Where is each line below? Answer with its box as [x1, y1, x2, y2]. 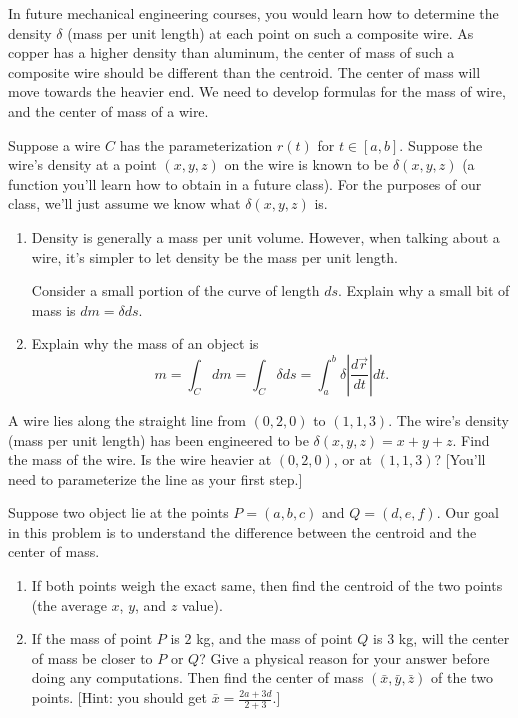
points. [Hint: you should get [31, 687, 207, 708]
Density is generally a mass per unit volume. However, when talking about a [31, 226, 500, 247]
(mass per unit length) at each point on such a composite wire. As [67, 22, 474, 43]
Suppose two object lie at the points [8, 502, 229, 523]
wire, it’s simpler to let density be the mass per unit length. [31, 246, 398, 267]
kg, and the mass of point [196, 628, 353, 649]
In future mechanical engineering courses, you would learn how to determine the [8, 3, 499, 23]
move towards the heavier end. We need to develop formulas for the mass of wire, [8, 81, 506, 102]
